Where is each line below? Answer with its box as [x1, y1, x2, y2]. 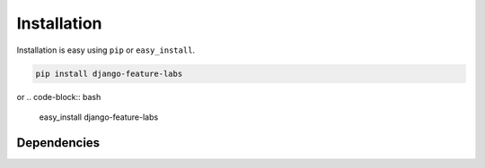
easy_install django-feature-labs [39, 112, 159, 122]
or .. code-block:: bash [16, 91, 101, 102]
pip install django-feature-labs [35, 68, 183, 79]
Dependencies [16, 135, 101, 150]
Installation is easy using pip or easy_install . [16, 45, 196, 55]
